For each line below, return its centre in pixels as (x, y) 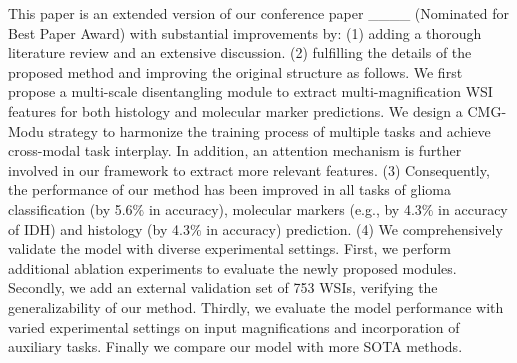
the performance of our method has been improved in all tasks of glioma (229, 189)
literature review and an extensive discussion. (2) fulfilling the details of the (240, 52)
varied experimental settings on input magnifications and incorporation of (234, 326)
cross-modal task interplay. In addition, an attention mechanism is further (235, 150)
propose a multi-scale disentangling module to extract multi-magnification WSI (250, 91)
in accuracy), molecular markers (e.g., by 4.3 (285, 208)
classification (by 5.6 (70, 208)
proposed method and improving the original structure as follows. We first (235, 71)
